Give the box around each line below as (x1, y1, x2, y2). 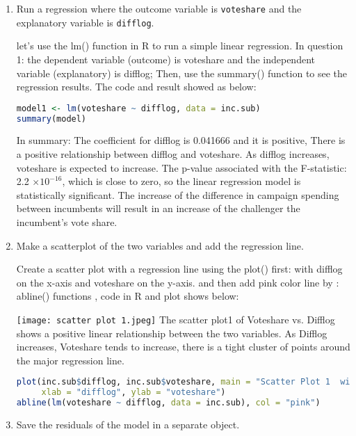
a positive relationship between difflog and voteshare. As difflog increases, (16, 147, 330, 161)
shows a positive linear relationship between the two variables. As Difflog (16, 325, 327, 340)
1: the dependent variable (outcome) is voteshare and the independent (16, 51, 315, 66)
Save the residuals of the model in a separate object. (16, 417, 240, 432)
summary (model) (16, 113, 87, 124)
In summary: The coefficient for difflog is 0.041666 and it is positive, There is (16, 133, 346, 147)
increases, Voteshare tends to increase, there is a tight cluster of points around (16, 339, 350, 354)
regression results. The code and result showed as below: (16, 79, 257, 94)
